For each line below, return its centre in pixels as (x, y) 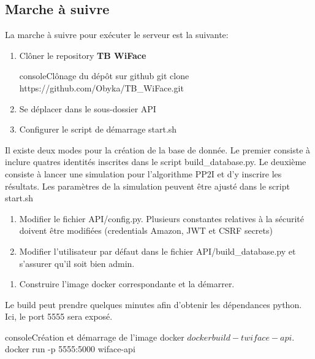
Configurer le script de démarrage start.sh (98, 129)
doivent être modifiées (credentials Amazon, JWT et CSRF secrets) (146, 230)
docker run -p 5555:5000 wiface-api (70, 349)
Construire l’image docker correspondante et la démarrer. (127, 284)
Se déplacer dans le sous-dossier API (88, 108)
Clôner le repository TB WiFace (83, 55)
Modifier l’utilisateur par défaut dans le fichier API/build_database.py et (157, 251)
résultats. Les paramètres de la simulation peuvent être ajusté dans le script (147, 186)
